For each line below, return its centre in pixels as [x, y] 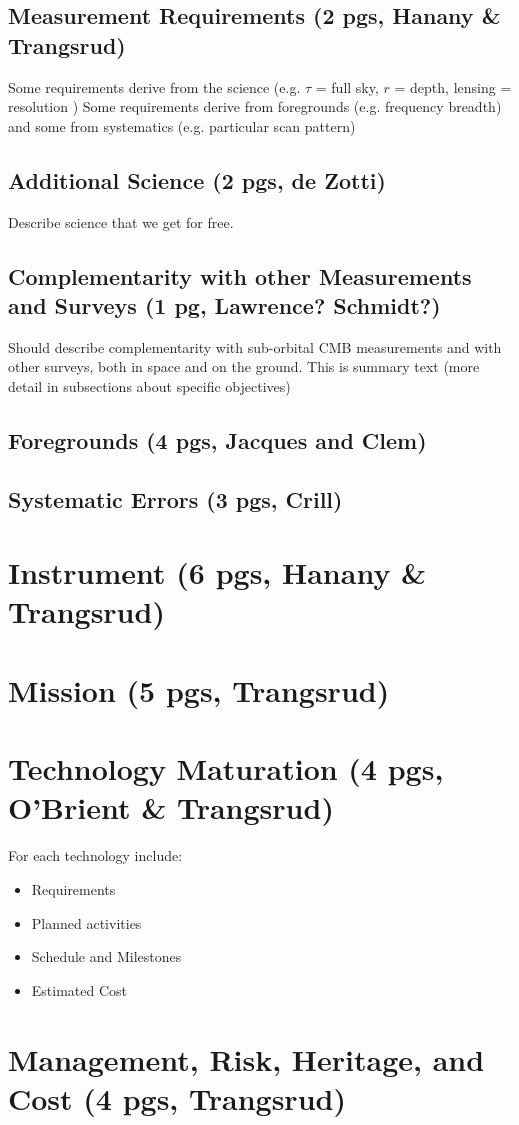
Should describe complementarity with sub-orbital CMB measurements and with [255, 346]
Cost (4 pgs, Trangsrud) [177, 1097]
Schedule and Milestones [106, 956]
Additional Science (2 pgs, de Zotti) [197, 179]
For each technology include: [95, 855]
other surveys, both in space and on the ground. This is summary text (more [244, 366]
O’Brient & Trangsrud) [171, 807]
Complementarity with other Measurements [240, 275]
